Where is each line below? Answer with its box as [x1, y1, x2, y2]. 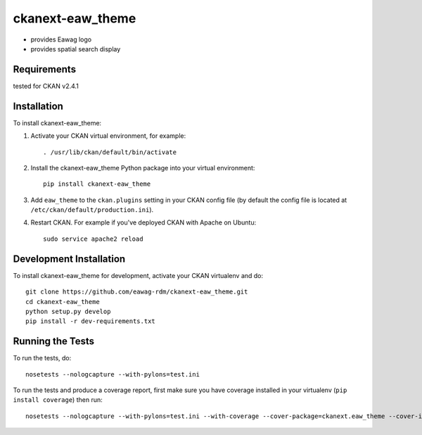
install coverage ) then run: [13, 396, 103, 404]
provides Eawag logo [30, 35, 91, 44]
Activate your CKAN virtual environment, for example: [30, 132, 186, 140]
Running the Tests [13, 335, 95, 348]
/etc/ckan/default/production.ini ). [30, 206, 154, 214]
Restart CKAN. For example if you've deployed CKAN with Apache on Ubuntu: [30, 218, 257, 227]
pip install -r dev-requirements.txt [25, 317, 156, 325]
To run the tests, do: [13, 354, 72, 362]
